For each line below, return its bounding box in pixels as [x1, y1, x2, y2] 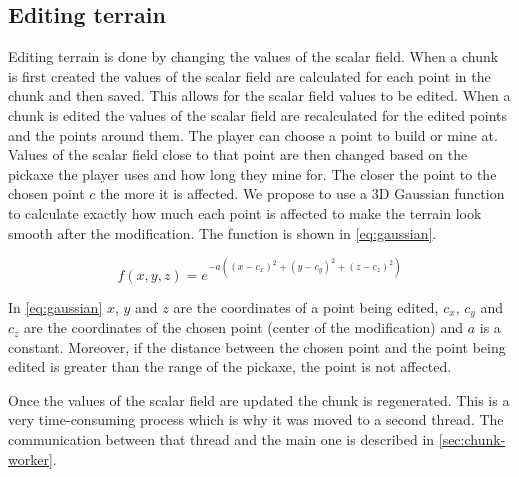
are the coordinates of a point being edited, [173, 296, 439, 317]
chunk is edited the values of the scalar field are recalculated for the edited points [8, 104, 507, 125]
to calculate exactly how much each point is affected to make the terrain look [8, 202, 482, 223]
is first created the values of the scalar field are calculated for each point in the [8, 65, 491, 86]
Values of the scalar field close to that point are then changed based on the [8, 144, 468, 165]
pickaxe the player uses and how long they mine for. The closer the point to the [8, 163, 497, 184]
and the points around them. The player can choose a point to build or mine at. [8, 124, 498, 145]
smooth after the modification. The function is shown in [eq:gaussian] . [8, 222, 437, 243]
